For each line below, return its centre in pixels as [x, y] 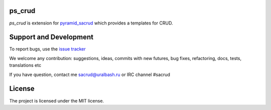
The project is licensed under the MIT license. [57, 100]
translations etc [25, 65]
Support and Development [51, 37]
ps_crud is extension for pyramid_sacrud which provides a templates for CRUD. [91, 23]
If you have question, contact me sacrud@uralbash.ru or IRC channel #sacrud [90, 74]
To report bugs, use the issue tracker [48, 49]
